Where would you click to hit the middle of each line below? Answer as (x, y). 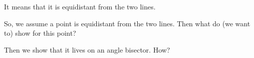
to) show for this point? (40, 33)
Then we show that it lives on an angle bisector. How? (87, 49)
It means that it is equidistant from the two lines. (80, 6)
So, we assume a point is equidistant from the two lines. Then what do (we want (127, 23)
